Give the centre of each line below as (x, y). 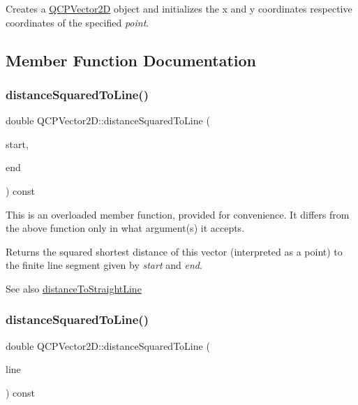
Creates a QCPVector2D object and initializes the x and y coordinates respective (179, 8)
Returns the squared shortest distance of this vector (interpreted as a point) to (174, 251)
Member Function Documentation (131, 60)
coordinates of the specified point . (77, 22)
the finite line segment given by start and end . (104, 265)
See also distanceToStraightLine (74, 288)
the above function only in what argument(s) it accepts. (125, 228)
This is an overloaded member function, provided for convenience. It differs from (178, 214)
